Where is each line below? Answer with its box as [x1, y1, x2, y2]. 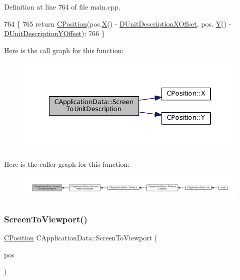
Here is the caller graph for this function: [4, 159, 130, 169]
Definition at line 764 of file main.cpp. [4, 2, 120, 12]
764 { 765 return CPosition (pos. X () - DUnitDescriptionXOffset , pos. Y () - [4, 18, 231, 29]
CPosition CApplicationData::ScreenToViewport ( [4, 232, 157, 243]
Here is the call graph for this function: [4, 45, 124, 55]
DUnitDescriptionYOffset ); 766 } [4, 28, 105, 39]
